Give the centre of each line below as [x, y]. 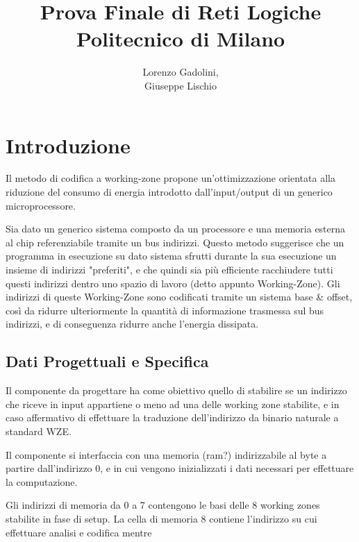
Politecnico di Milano [181, 39]
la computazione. [42, 481]
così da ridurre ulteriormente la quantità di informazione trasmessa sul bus [165, 310]
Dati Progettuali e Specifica [107, 361]
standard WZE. [39, 431]
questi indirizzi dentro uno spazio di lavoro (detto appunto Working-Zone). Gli [173, 283]
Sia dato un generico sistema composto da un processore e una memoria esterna [176, 229]
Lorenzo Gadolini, [181, 72]
